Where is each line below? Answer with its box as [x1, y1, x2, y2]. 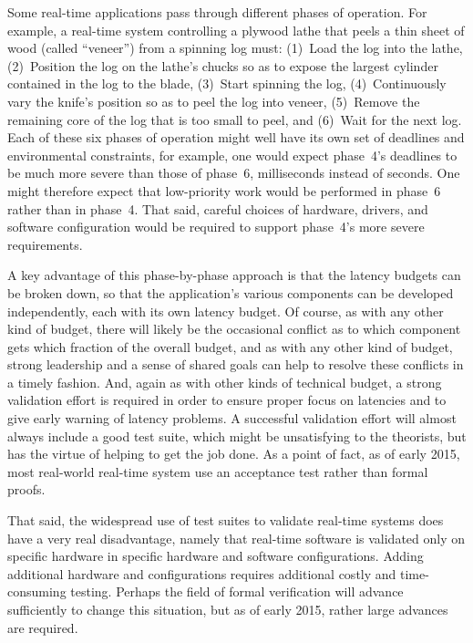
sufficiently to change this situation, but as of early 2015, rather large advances [7, 600, 448, 618]
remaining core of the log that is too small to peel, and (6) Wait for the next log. [7, 109, 462, 129]
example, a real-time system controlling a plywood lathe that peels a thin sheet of [7, 20, 465, 39]
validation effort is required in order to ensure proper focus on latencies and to [7, 390, 447, 410]
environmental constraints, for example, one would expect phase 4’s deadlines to [7, 145, 458, 164]
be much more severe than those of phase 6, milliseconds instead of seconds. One [7, 163, 460, 182]
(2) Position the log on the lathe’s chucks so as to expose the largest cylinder [7, 56, 438, 75]
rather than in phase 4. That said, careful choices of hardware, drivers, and [7, 199, 428, 218]
